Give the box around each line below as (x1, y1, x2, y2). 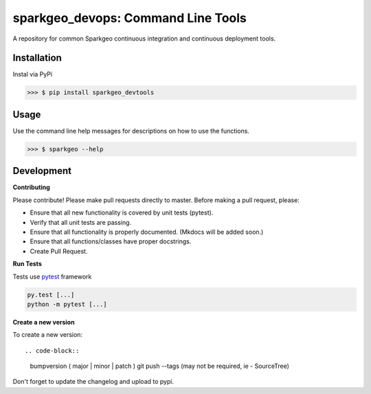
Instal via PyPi (12, 70, 53, 78)
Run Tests (12, 260, 43, 268)
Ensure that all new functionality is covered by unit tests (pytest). (30, 208, 214, 217)
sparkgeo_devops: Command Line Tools (12, 10, 247, 25)
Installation (12, 52, 62, 64)
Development (12, 165, 72, 177)
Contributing (12, 183, 51, 192)
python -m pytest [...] (27, 300, 108, 308)
